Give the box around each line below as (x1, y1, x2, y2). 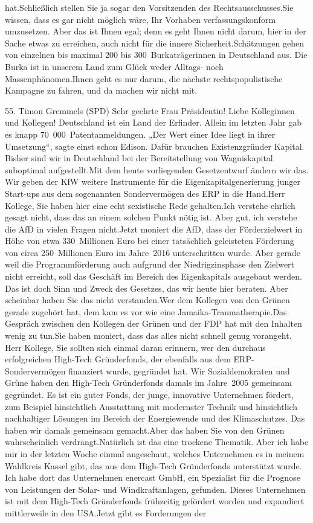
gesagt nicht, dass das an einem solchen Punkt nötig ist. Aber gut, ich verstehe (5, 211, 297, 223)
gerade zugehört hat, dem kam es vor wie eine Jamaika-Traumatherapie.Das (5, 305, 287, 318)
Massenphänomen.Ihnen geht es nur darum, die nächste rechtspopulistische (5, 72, 283, 85)
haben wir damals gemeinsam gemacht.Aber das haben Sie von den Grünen (5, 423, 285, 436)
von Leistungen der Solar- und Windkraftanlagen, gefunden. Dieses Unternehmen (5, 483, 306, 495)
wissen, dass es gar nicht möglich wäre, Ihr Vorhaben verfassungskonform (5, 13, 276, 25)
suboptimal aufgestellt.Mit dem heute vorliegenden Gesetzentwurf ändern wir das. (5, 163, 309, 176)
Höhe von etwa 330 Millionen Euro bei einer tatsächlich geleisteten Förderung (5, 234, 294, 247)
